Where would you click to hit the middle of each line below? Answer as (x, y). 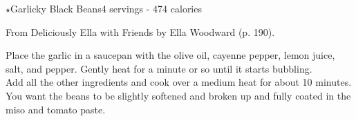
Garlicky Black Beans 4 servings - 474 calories (106, 8)
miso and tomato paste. (56, 109)
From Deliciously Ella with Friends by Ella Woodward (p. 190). (140, 31)
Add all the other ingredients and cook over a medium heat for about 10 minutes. (179, 82)
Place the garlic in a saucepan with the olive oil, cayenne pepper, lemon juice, (170, 55)
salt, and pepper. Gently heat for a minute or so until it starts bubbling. (159, 68)
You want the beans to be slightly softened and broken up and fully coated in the (178, 95)
